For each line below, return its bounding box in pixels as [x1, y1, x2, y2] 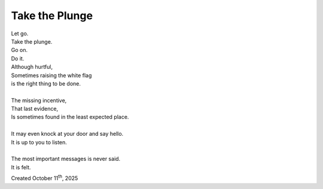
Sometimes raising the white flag [11, 72, 92, 79]
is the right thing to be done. [11, 80, 81, 87]
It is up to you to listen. [11, 138, 67, 146]
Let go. [11, 30, 29, 37]
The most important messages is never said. [11, 156, 121, 163]
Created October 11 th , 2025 [11, 173, 78, 182]
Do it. [11, 54, 25, 62]
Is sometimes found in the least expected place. [11, 114, 129, 121]
